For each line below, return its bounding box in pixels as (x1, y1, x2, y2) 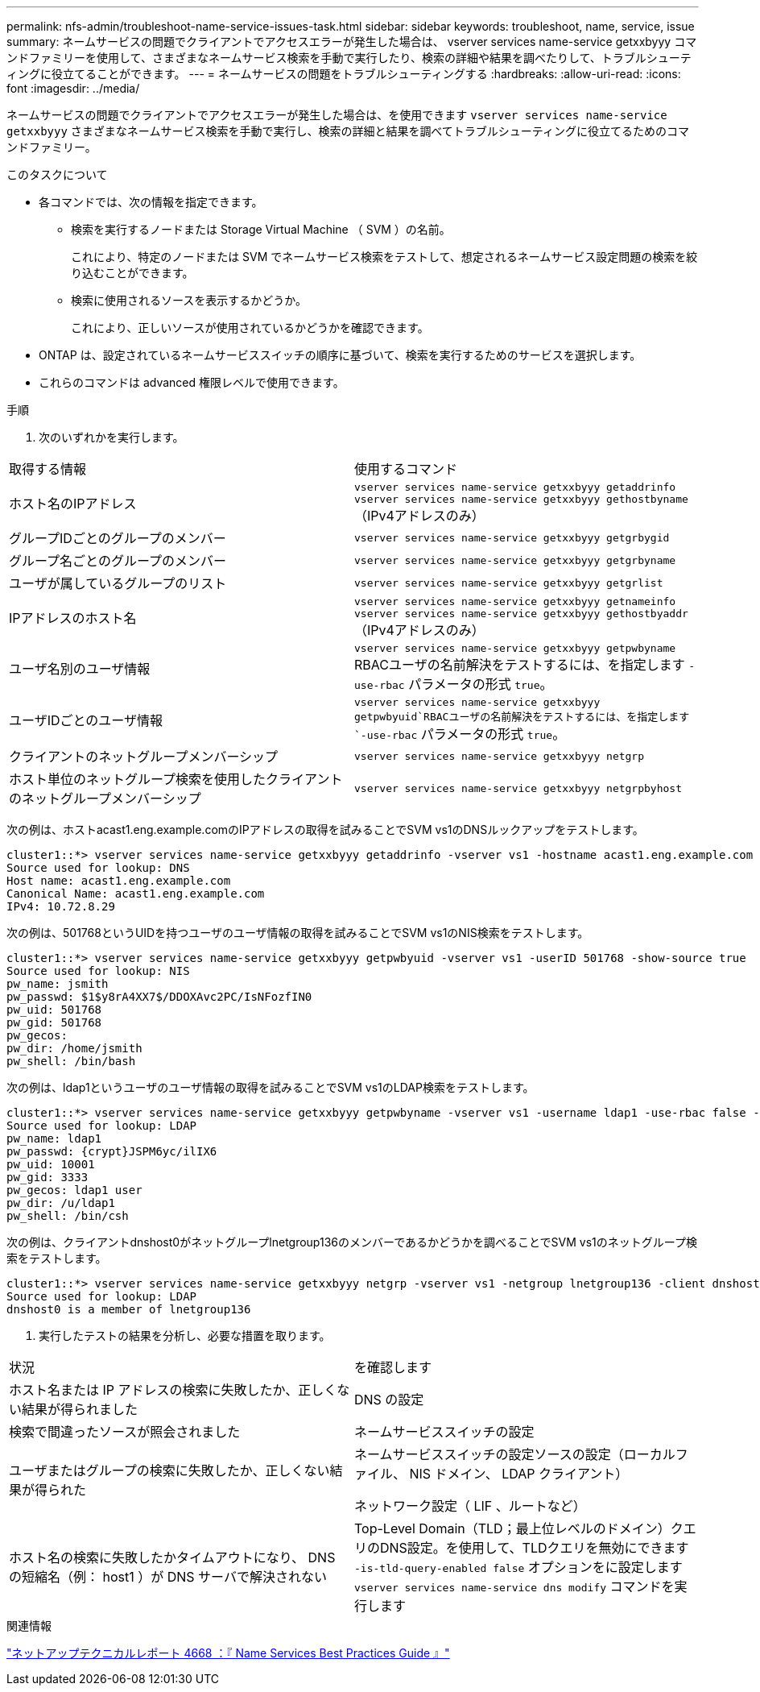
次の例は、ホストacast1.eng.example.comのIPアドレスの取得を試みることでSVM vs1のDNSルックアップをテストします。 (6, 823, 644, 836)
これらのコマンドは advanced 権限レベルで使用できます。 (39, 375, 345, 389)
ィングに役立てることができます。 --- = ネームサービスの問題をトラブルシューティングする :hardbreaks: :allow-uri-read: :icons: (6, 67, 681, 81)
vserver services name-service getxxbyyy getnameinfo (354, 595, 676, 608)
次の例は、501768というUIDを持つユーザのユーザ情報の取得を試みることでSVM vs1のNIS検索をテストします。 (6, 926, 589, 939)
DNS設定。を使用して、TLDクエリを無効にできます (380, 1540, 689, 1556)
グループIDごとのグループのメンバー (9, 530, 226, 546)
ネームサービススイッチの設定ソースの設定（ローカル (354, 1446, 675, 1462)
